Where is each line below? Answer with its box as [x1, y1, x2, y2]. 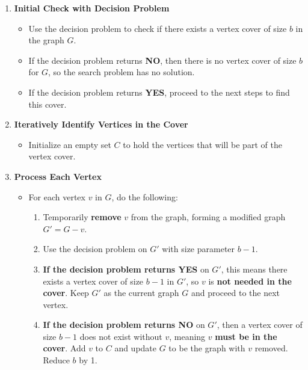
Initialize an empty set [28, 138, 111, 150]
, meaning [169, 330, 206, 342]
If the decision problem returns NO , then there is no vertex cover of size [28, 54, 297, 66]
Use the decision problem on [43, 242, 147, 255]
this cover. [28, 97, 67, 110]
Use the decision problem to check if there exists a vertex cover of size [28, 22, 287, 34]
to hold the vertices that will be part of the [123, 138, 282, 150]
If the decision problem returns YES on [43, 262, 209, 275]
